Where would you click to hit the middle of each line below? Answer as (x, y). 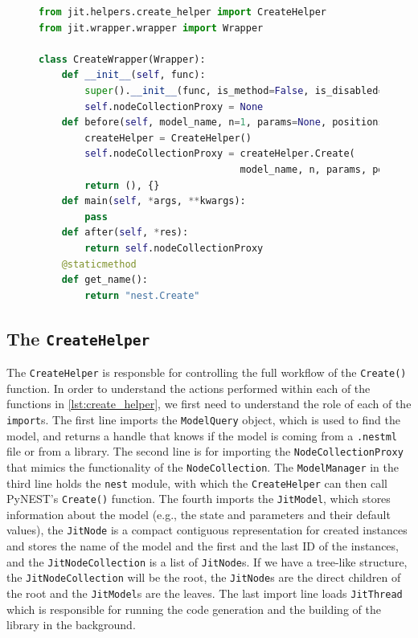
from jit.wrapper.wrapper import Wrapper (151, 28)
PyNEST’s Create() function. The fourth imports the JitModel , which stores (199, 499)
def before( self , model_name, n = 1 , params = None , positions (223, 123)
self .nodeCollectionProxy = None (174, 106)
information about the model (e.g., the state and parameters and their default (199, 514)
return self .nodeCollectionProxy (174, 248)
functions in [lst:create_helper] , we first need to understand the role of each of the (209, 404)
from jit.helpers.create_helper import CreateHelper (182, 12)
